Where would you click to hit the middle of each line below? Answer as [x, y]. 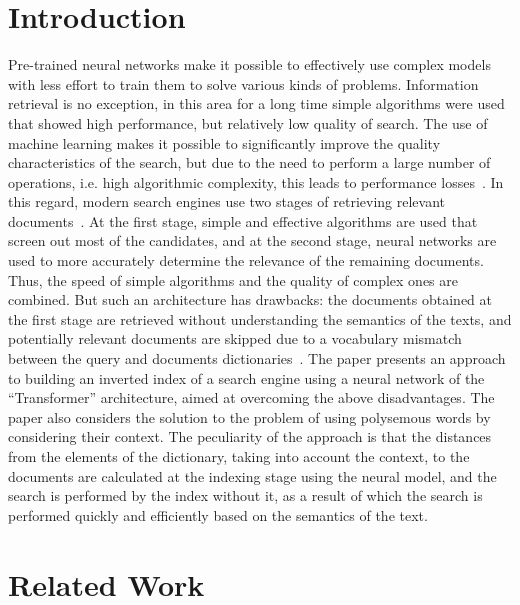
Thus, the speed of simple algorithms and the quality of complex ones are [233, 279]
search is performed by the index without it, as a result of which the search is [245, 495]
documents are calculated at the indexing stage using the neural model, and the [252, 475]
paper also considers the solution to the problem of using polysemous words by [249, 416]
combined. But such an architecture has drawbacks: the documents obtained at [250, 299]
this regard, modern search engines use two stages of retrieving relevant [227, 201]
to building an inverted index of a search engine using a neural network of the [246, 377]
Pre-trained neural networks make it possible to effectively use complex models [249, 64]
